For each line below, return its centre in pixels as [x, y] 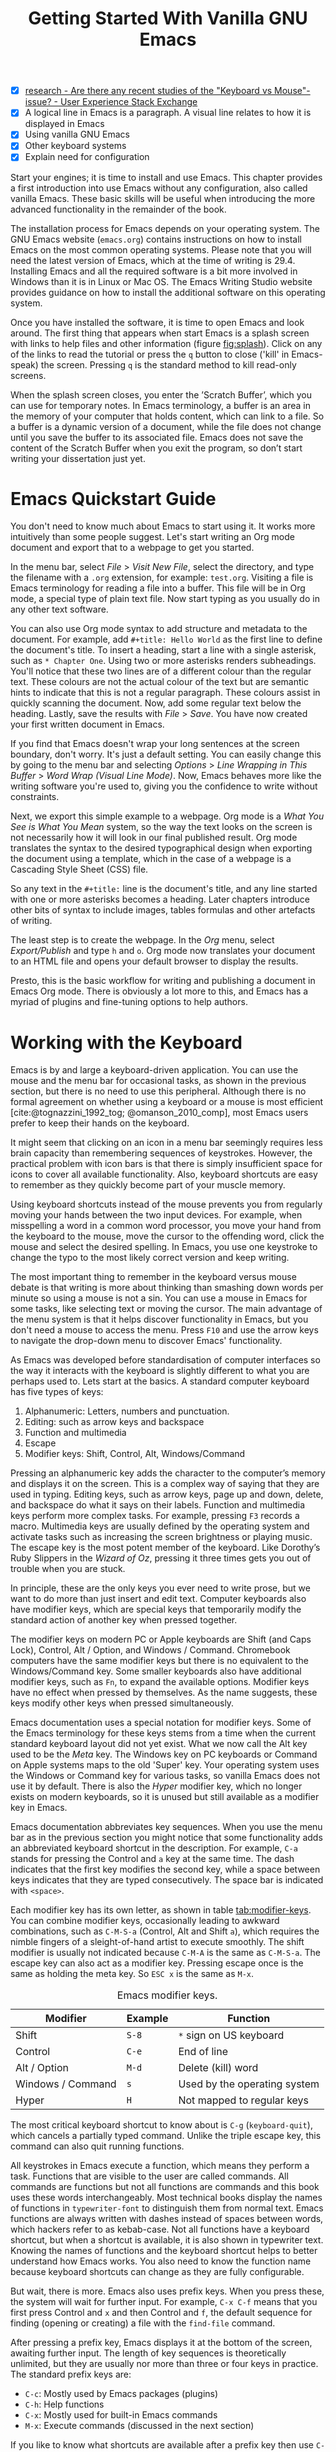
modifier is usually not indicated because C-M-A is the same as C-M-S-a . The [165, 1953]
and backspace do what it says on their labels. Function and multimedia [157, 1505]
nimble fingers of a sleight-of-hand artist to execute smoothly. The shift [157, 1942]
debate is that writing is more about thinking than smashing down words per [167, 1288]
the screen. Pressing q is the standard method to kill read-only [168, 364]
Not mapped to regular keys [244, 2100]
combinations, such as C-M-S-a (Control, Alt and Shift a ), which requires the [165, 1931]
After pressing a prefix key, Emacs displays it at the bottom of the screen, [161, 2343]
